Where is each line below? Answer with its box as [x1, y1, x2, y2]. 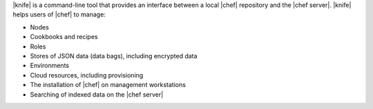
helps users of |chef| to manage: [12, 10, 106, 19]
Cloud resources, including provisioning [30, 71, 144, 79]
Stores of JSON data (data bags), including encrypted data [30, 51, 198, 60]
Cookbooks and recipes [30, 33, 98, 41]
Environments [30, 62, 69, 70]
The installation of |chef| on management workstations [30, 81, 186, 89]
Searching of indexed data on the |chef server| [30, 90, 164, 99]
